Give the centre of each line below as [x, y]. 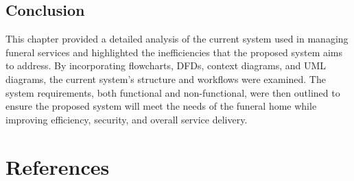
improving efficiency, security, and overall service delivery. [127, 119]
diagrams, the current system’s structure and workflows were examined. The [166, 79]
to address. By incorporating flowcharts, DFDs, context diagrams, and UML [166, 65]
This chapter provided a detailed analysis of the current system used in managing [177, 39]
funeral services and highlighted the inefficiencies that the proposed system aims [174, 52]
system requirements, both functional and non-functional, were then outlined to [173, 92]
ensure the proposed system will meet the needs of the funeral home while [161, 106]
